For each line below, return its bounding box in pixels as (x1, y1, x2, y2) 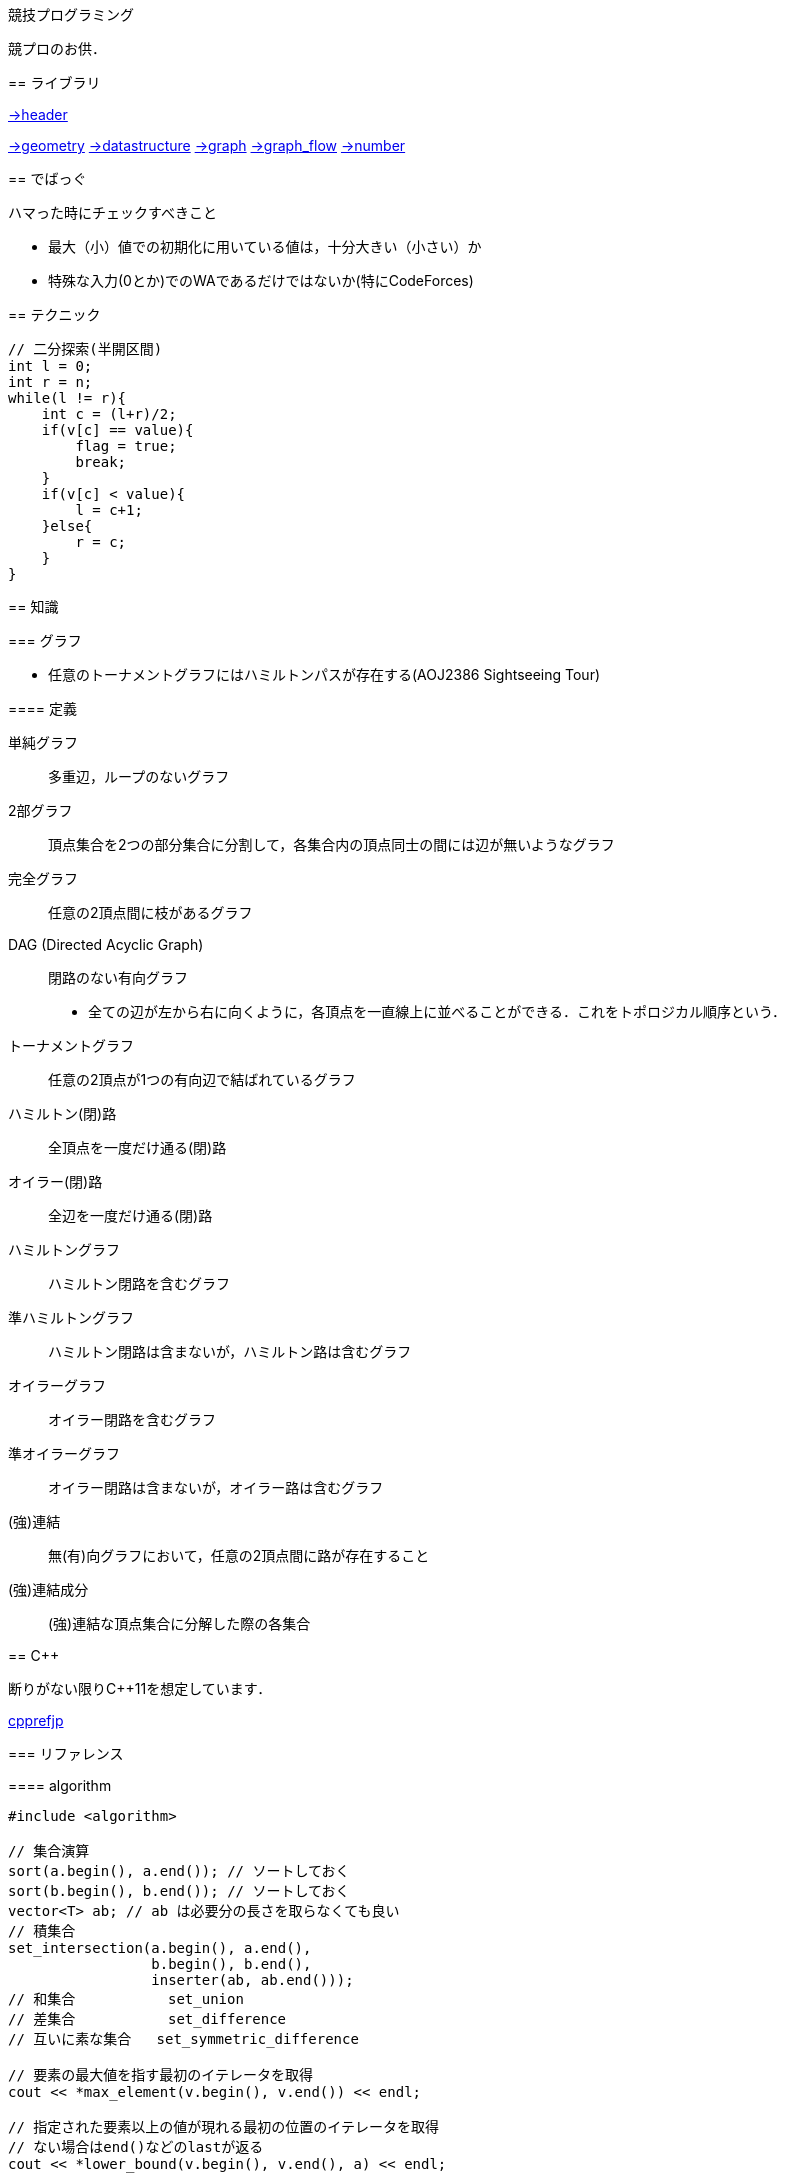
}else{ (41, 518, 93, 534)
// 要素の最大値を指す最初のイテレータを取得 (8, 2067, 314, 2083)
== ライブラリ (8, 74, 101, 91)
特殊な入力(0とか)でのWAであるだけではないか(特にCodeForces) (48, 272, 474, 289)
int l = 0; (8, 358, 93, 374)
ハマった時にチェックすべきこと (8, 204, 218, 221)
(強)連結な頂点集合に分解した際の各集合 (48, 1615, 311, 1632)
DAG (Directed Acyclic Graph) (8, 936, 204, 953)
